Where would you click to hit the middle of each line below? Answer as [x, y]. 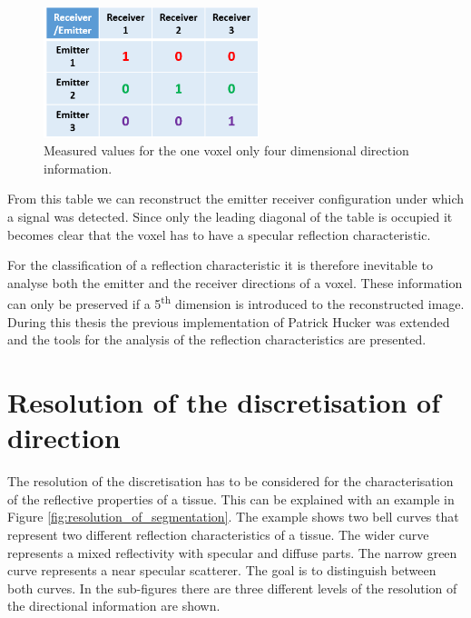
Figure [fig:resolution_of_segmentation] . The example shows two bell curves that [233, 517]
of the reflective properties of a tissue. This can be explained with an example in [231, 498]
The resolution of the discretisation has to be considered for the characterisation [231, 481]
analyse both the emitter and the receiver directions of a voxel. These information [235, 282]
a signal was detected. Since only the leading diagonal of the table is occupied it [230, 217]
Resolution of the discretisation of [224, 402]
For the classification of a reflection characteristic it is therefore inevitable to [220, 265]
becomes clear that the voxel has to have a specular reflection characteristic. [219, 234]
